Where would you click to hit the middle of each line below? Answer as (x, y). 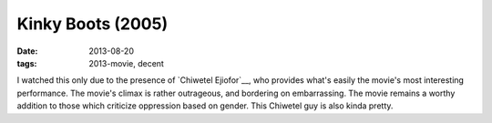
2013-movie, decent (126, 63)
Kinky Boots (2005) (92, 24)
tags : (27, 63)
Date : (27, 51)
